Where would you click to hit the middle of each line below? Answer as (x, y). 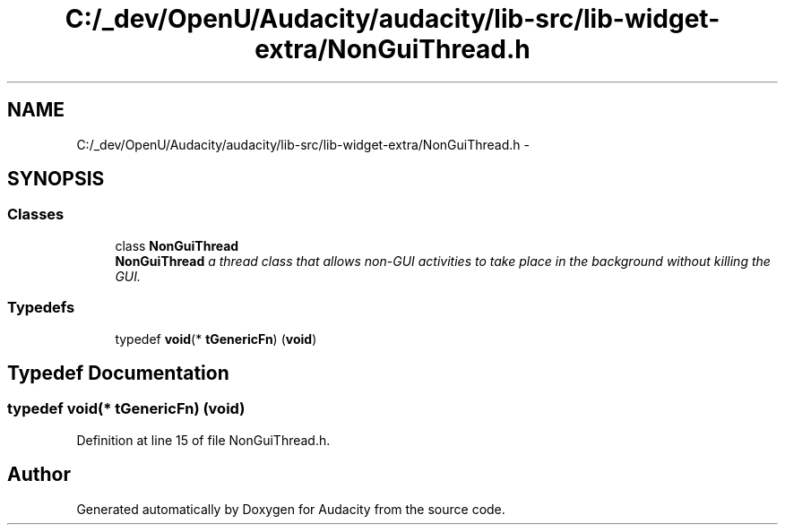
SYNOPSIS (56, 179)
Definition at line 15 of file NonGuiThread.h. (203, 440)
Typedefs (41, 308)
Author (39, 475)
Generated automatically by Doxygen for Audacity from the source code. (291, 509)
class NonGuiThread (177, 245)
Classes (36, 215)
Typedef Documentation (118, 373)
